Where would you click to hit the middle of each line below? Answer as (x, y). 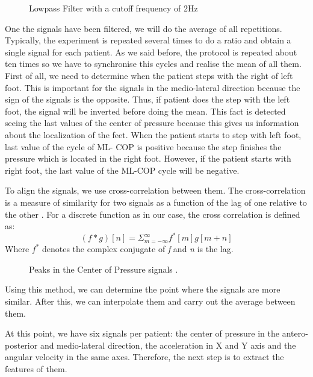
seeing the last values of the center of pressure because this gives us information (152, 123)
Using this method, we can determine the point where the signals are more (143, 289)
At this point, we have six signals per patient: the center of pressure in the (142, 333)
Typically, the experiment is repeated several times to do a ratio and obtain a (148, 40)
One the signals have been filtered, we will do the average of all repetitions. (144, 28)
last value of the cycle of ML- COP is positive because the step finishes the (143, 146)
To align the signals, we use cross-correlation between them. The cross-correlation (155, 190)
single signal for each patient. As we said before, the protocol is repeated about (151, 52)
